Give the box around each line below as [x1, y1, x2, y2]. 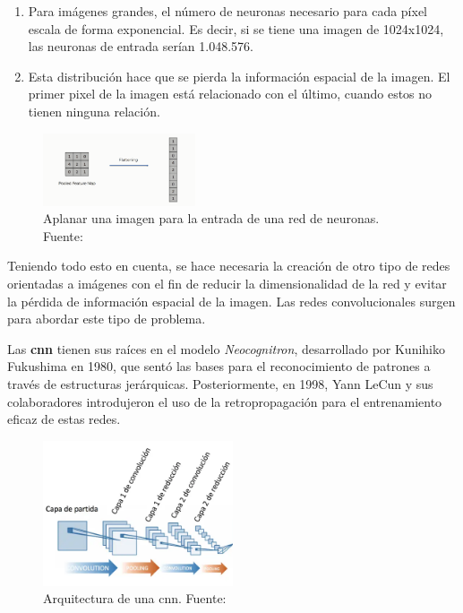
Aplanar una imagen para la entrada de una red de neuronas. [43, 209, 380, 228]
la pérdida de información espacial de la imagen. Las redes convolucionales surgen [7, 291, 456, 310]
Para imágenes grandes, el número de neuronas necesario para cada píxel [28, 2, 428, 20]
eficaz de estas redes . [7, 410, 121, 428]
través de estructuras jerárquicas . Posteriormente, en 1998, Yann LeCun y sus [7, 374, 433, 393]
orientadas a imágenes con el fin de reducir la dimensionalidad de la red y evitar [7, 274, 447, 292]
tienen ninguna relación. [28, 101, 160, 120]
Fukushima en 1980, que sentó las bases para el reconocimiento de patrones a [7, 357, 431, 376]
